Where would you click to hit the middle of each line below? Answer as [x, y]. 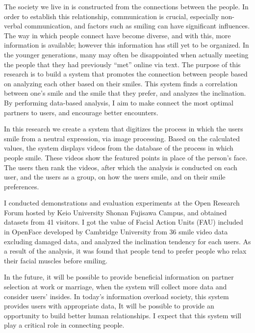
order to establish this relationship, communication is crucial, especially [112, 16]
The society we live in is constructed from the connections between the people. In [126, 6]
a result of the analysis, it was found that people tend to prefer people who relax [125, 251]
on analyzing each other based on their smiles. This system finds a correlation [121, 83]
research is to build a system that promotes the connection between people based [126, 74]
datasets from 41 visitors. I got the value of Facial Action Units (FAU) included [124, 222]
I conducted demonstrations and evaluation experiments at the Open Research [122, 203]
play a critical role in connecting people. [64, 325]
